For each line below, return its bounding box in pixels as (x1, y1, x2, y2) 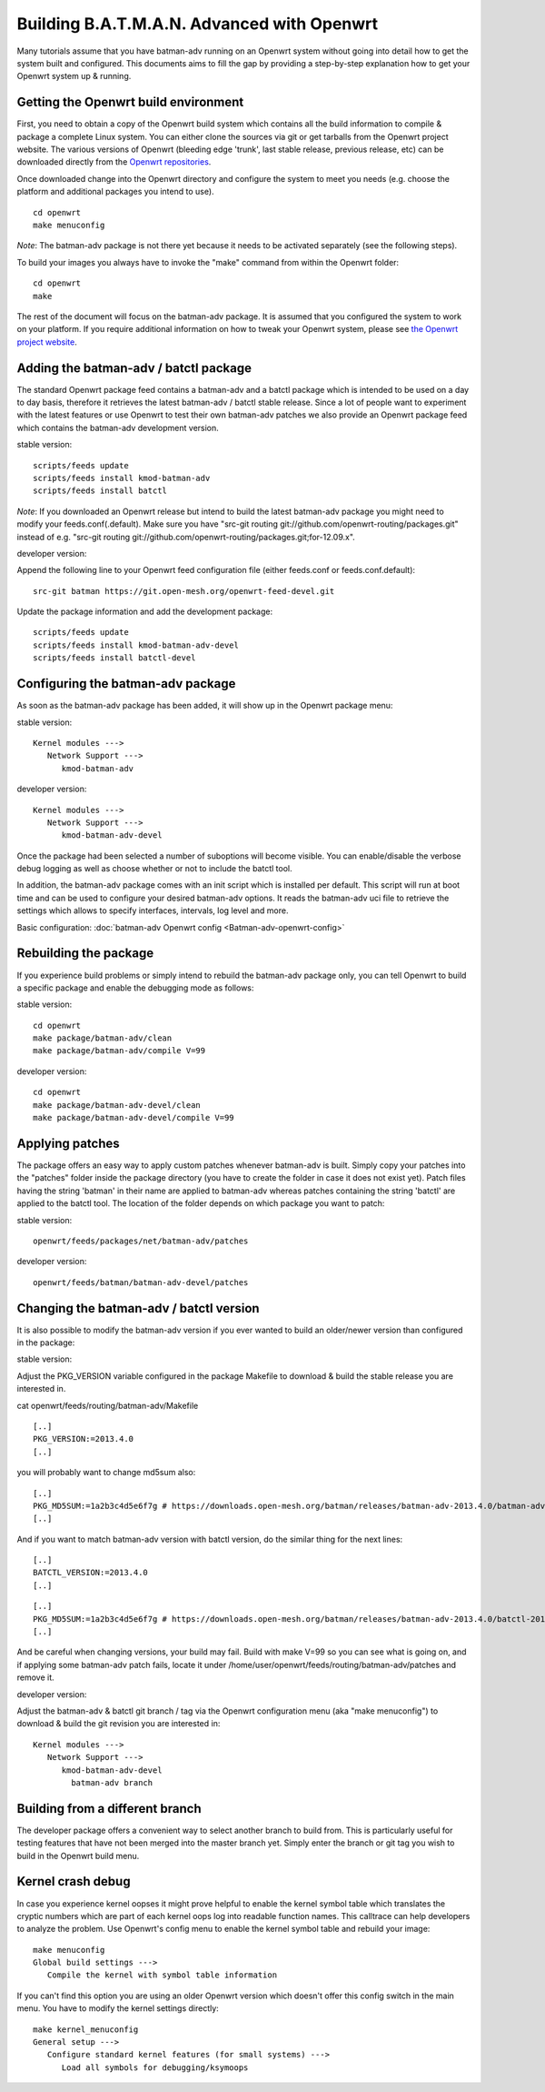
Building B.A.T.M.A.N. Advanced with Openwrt (16, 14, 379, 34)
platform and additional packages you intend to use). (16, 186, 214, 197)
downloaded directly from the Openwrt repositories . (16, 156, 212, 167)
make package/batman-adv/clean (33, 1033, 173, 1043)
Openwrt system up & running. (16, 71, 132, 82)
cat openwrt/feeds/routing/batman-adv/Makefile (16, 1400, 199, 1411)
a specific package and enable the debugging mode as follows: (16, 982, 254, 993)
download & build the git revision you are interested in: (16, 1718, 221, 1729)
